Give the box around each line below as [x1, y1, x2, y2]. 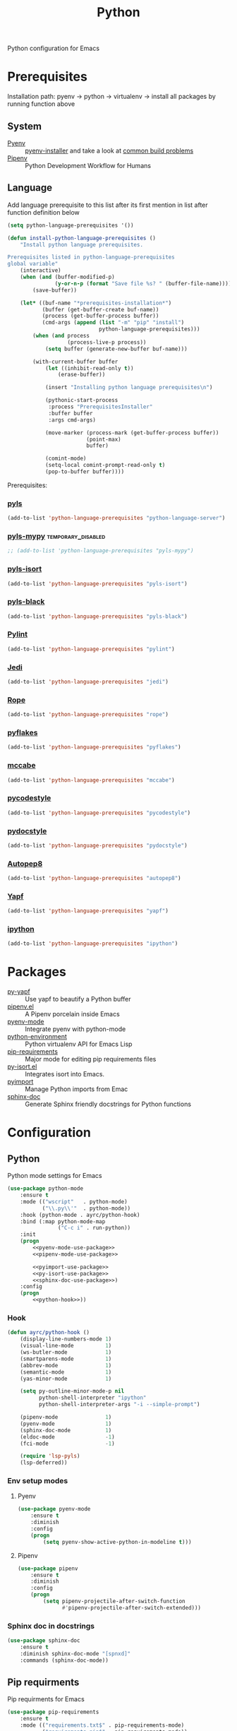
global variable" [7, 261, 59, 268]
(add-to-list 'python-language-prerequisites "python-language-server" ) [7, 515, 226, 522]
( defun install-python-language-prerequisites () [7, 234, 157, 242]
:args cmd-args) [48, 416, 97, 424]
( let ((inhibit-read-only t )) [44, 364, 134, 371]
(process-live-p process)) [67, 338, 147, 346]
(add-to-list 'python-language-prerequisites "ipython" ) [7, 940, 178, 947]
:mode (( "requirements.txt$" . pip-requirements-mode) [20, 1722, 185, 1729]
